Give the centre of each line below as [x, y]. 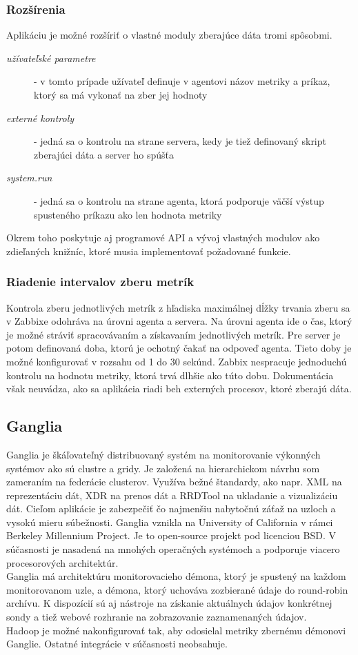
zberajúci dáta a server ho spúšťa [104, 154]
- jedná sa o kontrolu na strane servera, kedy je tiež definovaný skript [180, 141]
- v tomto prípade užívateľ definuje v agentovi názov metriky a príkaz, [182, 81]
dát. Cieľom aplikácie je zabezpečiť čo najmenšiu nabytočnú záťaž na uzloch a [171, 508]
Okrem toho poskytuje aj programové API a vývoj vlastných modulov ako [163, 238]
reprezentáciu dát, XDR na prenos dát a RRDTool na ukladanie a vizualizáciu [172, 495]
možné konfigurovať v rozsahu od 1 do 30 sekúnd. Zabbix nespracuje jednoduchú [177, 361]
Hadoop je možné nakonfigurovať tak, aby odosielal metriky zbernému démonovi [176, 630]
